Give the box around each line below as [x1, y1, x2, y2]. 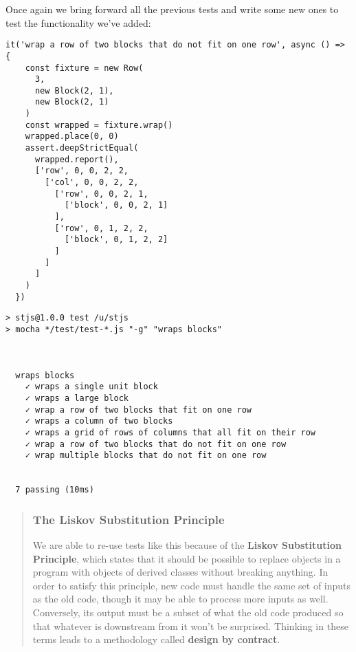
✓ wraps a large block [25, 393, 129, 403]
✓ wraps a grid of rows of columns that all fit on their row [25, 427, 316, 437]
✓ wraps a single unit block [25, 382, 158, 392]
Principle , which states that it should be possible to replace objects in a [32, 551, 341, 565]
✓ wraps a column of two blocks [25, 416, 173, 426]
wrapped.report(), [34, 154, 119, 164]
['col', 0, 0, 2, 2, [45, 177, 139, 188]
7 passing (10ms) [15, 485, 94, 495]
